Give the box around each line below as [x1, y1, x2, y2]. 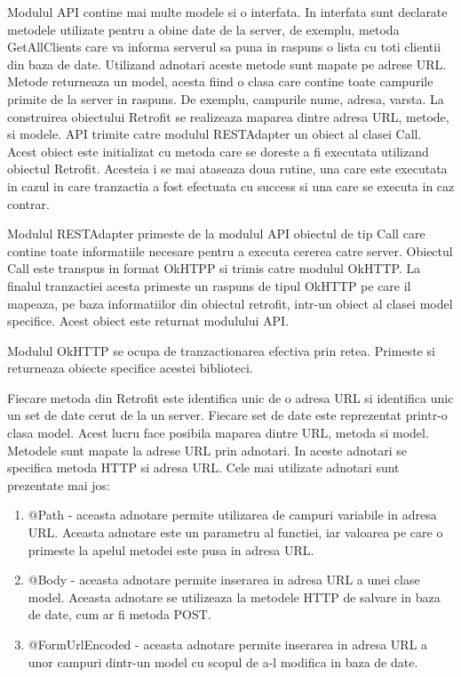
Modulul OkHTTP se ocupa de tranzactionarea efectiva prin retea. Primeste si [7, 341, 435, 359]
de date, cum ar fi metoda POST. [28, 605, 211, 624]
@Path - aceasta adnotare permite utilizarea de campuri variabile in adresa [28, 505, 437, 524]
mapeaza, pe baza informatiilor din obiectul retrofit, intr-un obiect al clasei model [7, 294, 453, 312]
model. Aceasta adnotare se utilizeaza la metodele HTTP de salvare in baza [28, 587, 441, 606]
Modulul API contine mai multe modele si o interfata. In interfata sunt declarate [7, 3, 448, 20]
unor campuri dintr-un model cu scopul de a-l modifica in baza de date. [28, 652, 418, 671]
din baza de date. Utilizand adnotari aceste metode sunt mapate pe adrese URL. [7, 54, 447, 73]
